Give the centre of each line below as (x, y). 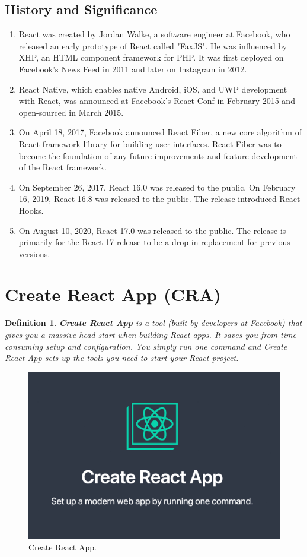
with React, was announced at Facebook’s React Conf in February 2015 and (157, 101)
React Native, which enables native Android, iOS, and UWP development (153, 89)
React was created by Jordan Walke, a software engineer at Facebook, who (154, 34)
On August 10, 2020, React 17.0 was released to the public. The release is (152, 230)
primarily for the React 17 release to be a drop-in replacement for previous (154, 242)
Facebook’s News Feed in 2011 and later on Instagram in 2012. (133, 69)
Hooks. (31, 210)
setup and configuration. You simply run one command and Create (167, 346)
